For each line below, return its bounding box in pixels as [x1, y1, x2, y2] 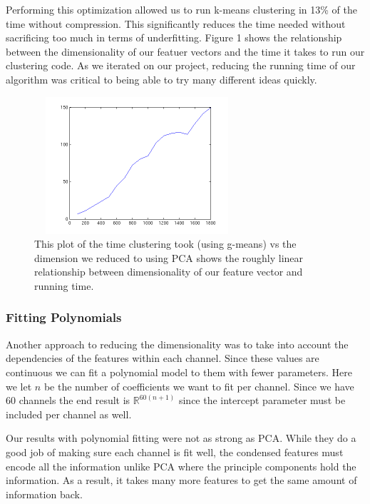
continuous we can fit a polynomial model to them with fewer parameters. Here [6, 364, 352, 379]
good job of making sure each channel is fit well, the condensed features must [6, 444, 344, 459]
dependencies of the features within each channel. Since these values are [6, 351, 319, 366]
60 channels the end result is [6, 393, 130, 408]
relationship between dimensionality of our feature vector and [34, 264, 303, 279]
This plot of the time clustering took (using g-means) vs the [34, 236, 297, 251]
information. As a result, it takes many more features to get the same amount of [6, 473, 357, 488]
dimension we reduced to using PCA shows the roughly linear [34, 250, 304, 265]
